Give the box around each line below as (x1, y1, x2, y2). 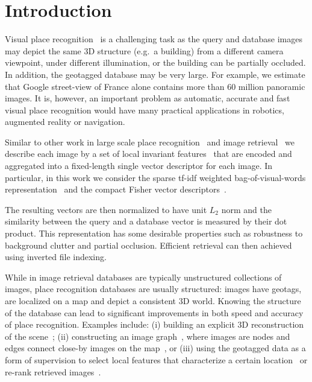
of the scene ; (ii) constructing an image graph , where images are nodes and (5, 329, 290, 342)
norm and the (221, 203, 272, 215)
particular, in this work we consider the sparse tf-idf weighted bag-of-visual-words (5, 171, 306, 183)
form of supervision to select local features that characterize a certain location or (5, 353, 308, 366)
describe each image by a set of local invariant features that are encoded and (5, 147, 292, 160)
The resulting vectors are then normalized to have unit (5, 203, 207, 215)
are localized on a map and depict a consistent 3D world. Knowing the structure (5, 294, 301, 307)
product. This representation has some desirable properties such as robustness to (5, 227, 303, 240)
